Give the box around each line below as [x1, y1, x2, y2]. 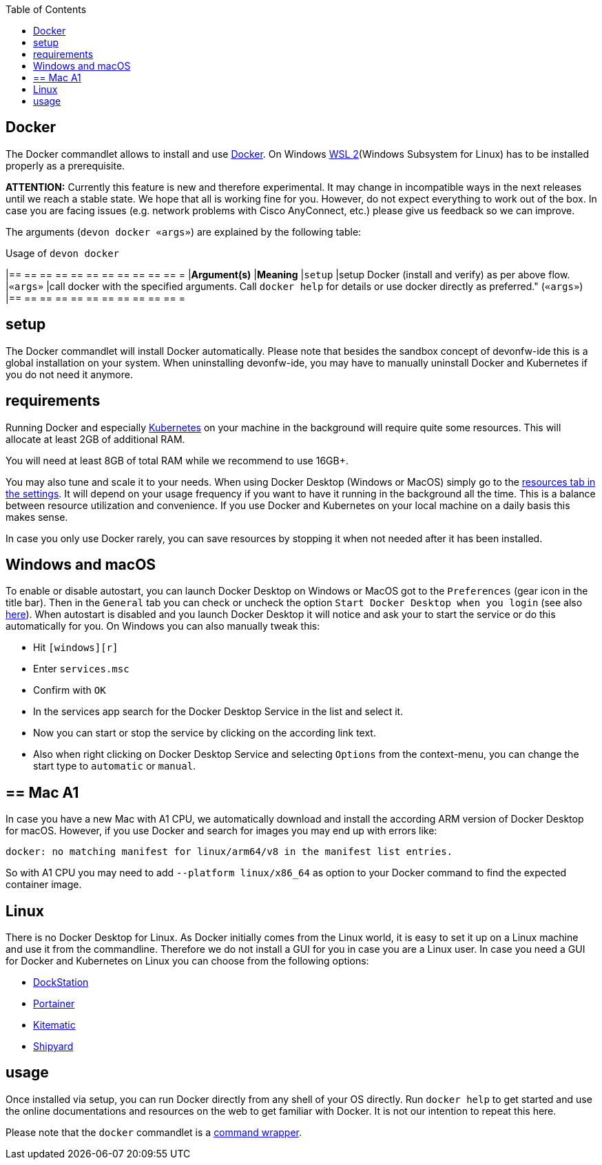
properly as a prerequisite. [6, 159, 125, 172]
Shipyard [33, 1040, 74, 1053]
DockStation [33, 976, 89, 989]
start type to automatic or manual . [33, 760, 196, 772]
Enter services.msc [33, 663, 129, 675]
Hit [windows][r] [33, 641, 118, 654]
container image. [6, 878, 82, 891]
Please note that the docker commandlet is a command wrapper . [6, 1126, 302, 1138]
